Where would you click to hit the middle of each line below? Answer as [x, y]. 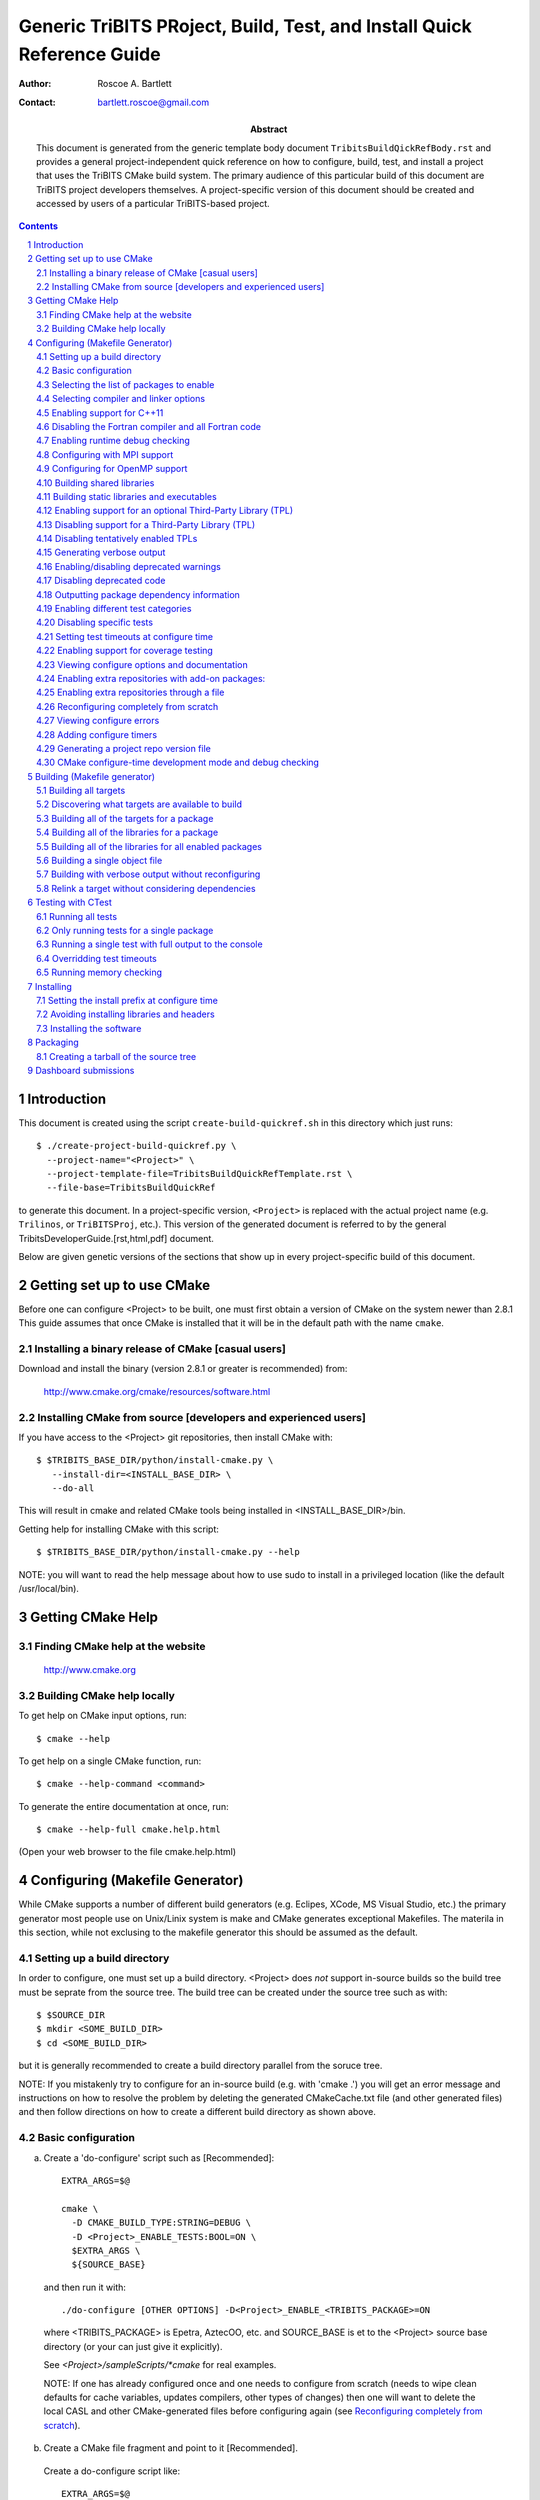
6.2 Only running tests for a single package [125, 930]
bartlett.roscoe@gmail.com [153, 102]
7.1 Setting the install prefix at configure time [127, 1000]
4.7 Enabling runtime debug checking [113, 441]
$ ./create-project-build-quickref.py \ [136, 1146]
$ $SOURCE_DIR [70, 2015]
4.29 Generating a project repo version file [124, 748]
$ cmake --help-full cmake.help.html [129, 1829]
